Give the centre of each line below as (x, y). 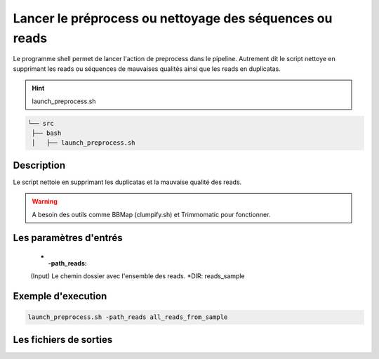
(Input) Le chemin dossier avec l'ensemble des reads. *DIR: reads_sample (138, 276)
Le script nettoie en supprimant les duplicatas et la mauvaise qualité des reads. (127, 182)
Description (39, 165)
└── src (41, 123)
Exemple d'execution (60, 296)
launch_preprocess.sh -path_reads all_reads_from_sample (128, 317)
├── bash (47, 133)
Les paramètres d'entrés (68, 238)
